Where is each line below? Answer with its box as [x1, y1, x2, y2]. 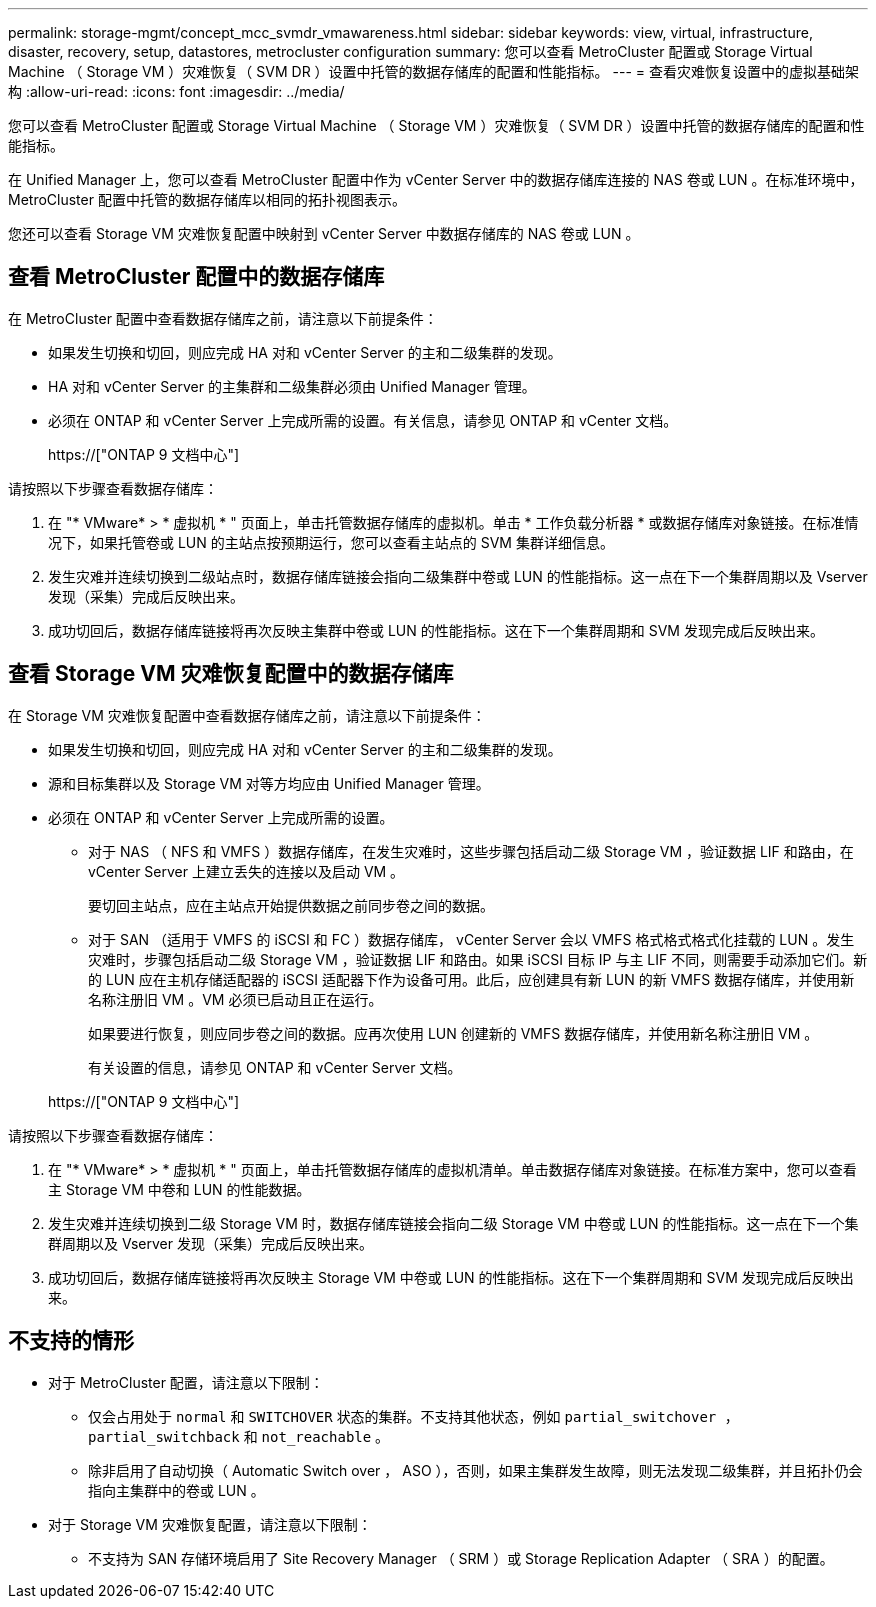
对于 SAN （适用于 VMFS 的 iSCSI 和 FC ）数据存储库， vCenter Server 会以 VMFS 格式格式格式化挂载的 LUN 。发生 [88, 930, 855, 948]
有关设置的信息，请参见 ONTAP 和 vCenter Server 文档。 [88, 1058, 462, 1076]
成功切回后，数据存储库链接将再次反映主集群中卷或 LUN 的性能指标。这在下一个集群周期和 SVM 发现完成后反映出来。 [48, 621, 824, 639]
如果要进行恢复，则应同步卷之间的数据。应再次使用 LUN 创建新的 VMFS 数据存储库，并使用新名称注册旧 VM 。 [88, 1024, 819, 1042]
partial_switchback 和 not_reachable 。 [88, 1427, 390, 1445]
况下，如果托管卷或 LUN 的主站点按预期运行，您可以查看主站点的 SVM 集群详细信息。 [48, 533, 614, 551]
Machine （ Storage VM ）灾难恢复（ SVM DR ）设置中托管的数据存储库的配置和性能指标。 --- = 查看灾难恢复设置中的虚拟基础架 [8, 63, 859, 80]
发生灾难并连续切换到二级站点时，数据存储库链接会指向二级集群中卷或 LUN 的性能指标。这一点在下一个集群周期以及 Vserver [48, 567, 868, 585]
